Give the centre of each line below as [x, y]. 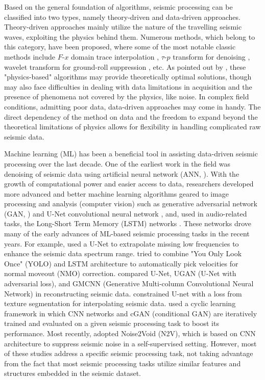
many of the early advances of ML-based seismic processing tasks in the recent [127, 234]
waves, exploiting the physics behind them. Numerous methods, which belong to [130, 36]
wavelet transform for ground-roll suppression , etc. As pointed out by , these [125, 66]
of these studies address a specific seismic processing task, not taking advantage [129, 353]
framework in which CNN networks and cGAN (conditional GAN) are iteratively [131, 313]
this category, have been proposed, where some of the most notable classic [120, 47]
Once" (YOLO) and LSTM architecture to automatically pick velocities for [121, 263]
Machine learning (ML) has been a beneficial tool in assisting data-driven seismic [131, 154]
